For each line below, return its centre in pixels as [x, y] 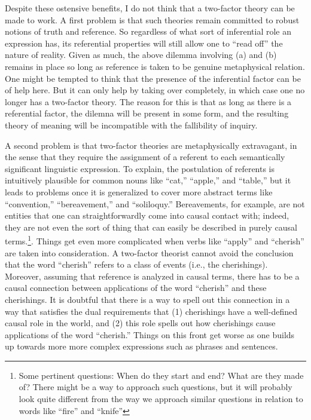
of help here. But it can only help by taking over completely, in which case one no [155, 90]
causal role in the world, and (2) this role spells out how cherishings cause [140, 323]
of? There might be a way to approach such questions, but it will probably [155, 387]
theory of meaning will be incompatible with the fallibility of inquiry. [131, 125]
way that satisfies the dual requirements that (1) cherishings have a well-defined [151, 311]
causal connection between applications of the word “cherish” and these [136, 288]
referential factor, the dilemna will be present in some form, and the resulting [147, 113]
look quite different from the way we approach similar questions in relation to [161, 399]
